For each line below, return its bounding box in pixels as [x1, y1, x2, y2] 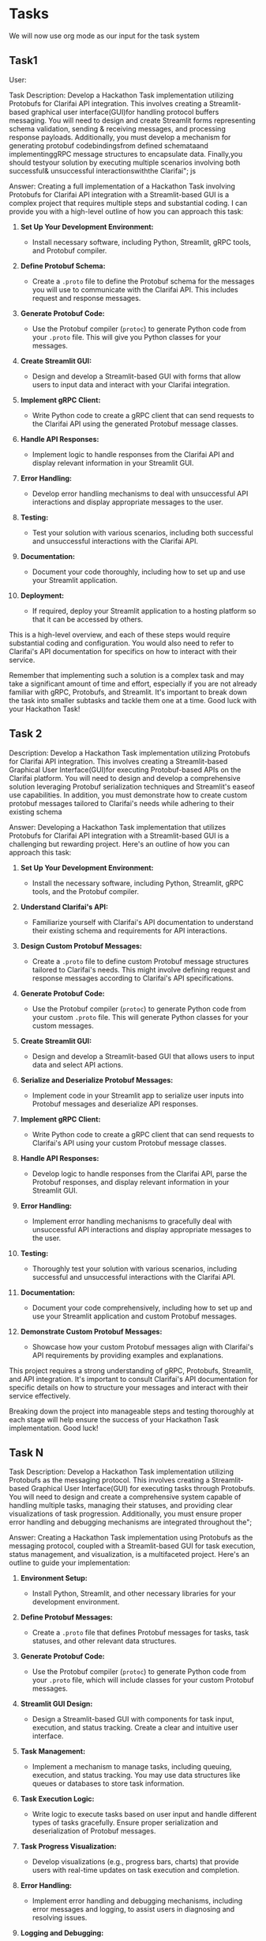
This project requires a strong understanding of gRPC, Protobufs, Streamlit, [9, 1365, 253, 1375]
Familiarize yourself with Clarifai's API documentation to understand [32, 917, 253, 927]
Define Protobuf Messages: [20, 1612, 114, 1622]
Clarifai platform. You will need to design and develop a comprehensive [9, 773, 241, 782]
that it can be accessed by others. [32, 615, 144, 624]
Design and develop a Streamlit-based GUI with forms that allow [32, 371, 242, 381]
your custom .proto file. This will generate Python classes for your [32, 1012, 249, 1022]
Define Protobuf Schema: [20, 261, 106, 270]
